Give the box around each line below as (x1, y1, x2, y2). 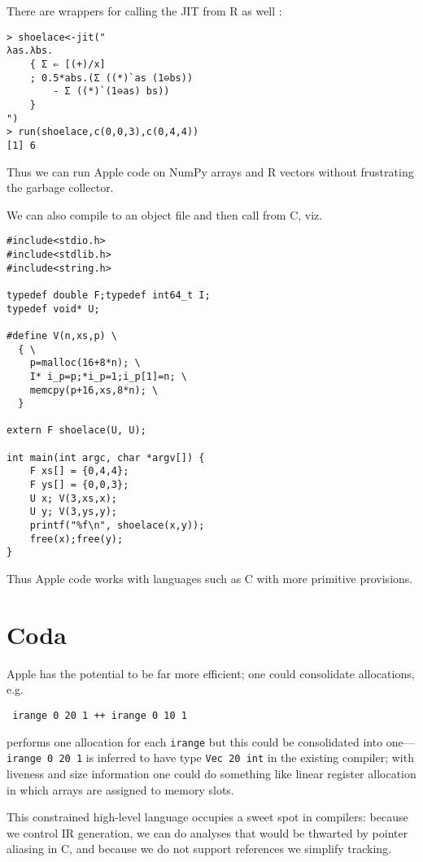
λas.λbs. (7, 45, 54, 57)
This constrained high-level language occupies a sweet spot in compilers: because (7, 808, 408, 825)
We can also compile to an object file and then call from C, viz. (7, 206, 323, 223)
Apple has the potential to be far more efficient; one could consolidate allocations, (7, 664, 415, 681)
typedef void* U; (7, 303, 100, 315)
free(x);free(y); (29, 533, 124, 545)
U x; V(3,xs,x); (29, 492, 118, 504)
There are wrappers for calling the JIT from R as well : (7, 2, 282, 19)
